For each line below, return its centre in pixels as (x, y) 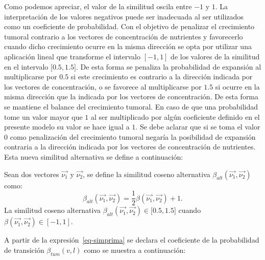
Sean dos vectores (32, 174)
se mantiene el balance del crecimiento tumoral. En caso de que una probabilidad (131, 106)
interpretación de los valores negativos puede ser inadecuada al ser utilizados (124, 16)
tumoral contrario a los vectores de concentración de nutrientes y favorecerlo (124, 36)
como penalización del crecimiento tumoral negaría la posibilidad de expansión (133, 136)
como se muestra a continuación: (135, 250)
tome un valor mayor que (43, 116)
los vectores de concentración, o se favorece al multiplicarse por (103, 86)
